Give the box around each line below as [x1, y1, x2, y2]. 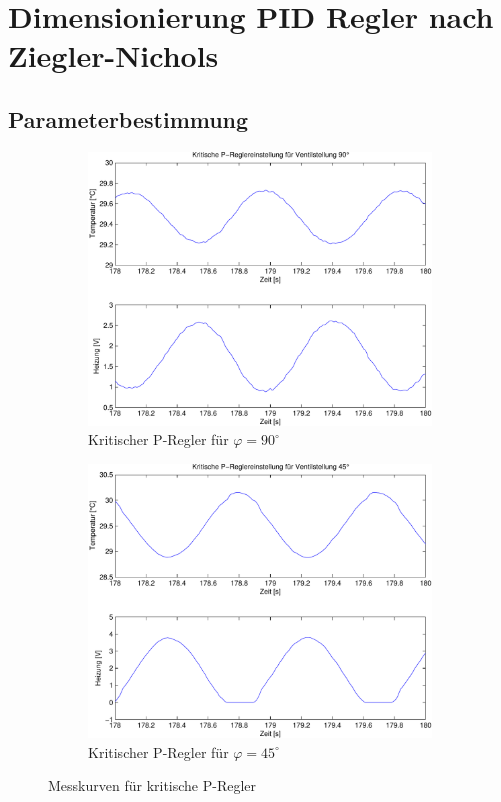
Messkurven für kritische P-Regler [48, 775, 257, 796]
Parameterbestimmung [8, 103, 249, 134]
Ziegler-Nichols [8, 35, 219, 76]
